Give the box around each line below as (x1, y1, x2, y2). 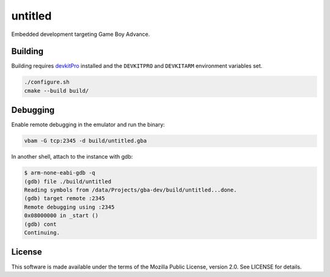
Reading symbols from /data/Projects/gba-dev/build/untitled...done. (24, 187, 237, 193)
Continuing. (24, 229, 61, 236)
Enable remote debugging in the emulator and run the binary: (11, 121, 165, 128)
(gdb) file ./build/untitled (24, 178, 112, 185)
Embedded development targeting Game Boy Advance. (11, 31, 150, 38)
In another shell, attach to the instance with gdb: (11, 153, 133, 160)
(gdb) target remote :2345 (24, 195, 105, 202)
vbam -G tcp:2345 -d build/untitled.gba (24, 137, 147, 145)
